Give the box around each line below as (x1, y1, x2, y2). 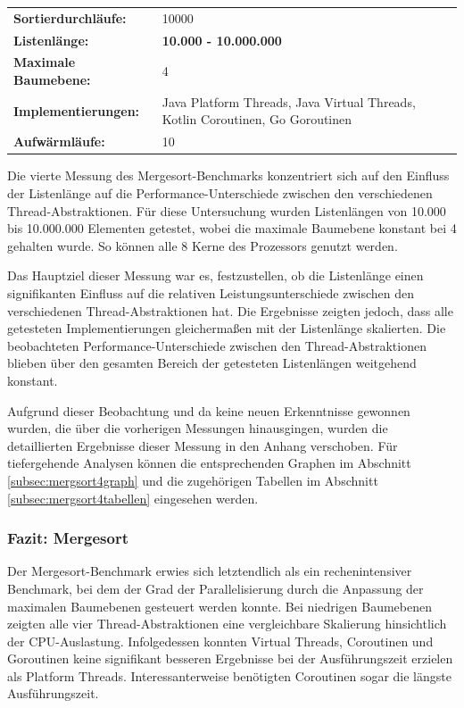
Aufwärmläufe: (13, 132, 105, 151)
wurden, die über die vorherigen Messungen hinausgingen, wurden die (7, 419, 388, 437)
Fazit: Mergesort (7, 527, 128, 549)
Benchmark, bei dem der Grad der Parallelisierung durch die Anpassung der (7, 579, 424, 597)
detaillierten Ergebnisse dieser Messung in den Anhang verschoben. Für (7, 436, 398, 454)
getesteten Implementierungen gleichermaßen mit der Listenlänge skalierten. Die (7, 319, 446, 337)
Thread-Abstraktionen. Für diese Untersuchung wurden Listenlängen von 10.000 (7, 201, 446, 220)
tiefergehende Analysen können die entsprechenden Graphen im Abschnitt (7, 454, 411, 472)
